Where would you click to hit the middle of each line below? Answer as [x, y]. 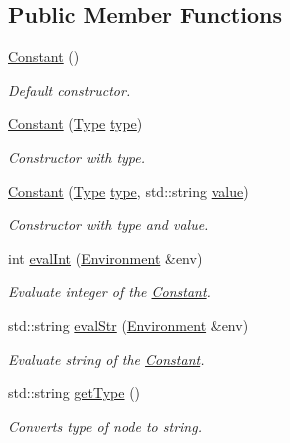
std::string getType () [74, 392]
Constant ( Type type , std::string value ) [128, 190]
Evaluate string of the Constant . [106, 358]
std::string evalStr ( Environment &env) [128, 324]
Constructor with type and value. [108, 224]
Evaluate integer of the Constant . [109, 291]
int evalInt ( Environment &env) [105, 257]
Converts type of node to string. [105, 425]
